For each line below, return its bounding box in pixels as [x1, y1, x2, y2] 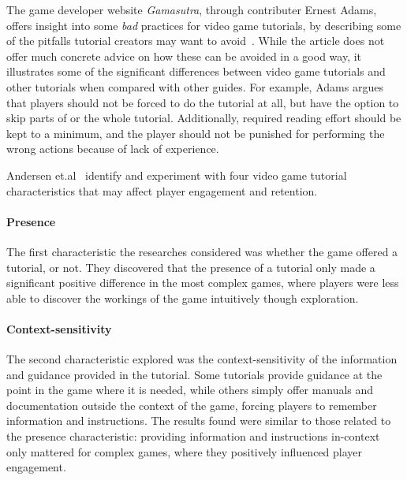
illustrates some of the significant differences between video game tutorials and [6, 63, 386, 80]
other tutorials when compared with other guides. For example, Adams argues [6, 78, 383, 95]
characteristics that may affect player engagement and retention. [6, 182, 318, 199]
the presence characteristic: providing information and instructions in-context [6, 428, 380, 445]
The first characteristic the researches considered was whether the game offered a [6, 243, 398, 259]
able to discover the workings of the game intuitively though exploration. [6, 289, 359, 306]
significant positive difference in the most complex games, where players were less [6, 274, 399, 291]
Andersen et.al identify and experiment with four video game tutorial [6, 166, 347, 183]
